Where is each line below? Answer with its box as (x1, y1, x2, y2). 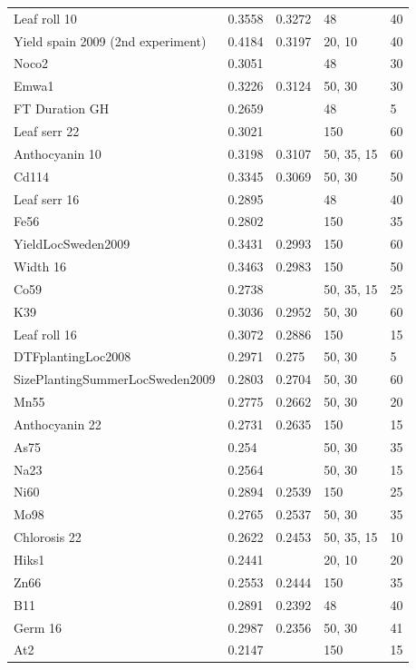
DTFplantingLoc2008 (14, 347, 131, 366)
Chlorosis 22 (14, 527, 82, 547)
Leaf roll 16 (14, 324, 77, 343)
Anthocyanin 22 (14, 414, 102, 433)
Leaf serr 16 (14, 189, 80, 208)
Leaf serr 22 (14, 121, 80, 140)
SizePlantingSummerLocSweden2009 (14, 369, 216, 389)
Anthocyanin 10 (14, 143, 102, 163)
